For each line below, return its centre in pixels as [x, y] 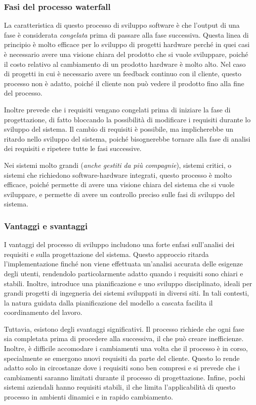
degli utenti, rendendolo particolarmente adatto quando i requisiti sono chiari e [124, 273]
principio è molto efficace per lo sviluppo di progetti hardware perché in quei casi [127, 44]
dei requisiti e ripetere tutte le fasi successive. [73, 148]
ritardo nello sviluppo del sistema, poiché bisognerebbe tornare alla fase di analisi [127, 138]
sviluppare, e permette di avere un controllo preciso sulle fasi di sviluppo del [119, 194]
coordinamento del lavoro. [43, 312]
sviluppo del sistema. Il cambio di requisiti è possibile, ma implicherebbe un [119, 129]
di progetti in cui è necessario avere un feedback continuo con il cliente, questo [123, 74]
